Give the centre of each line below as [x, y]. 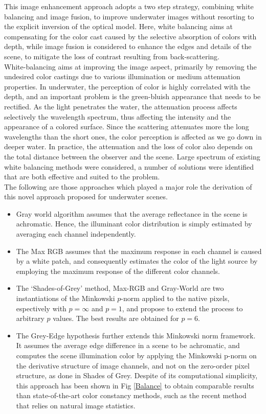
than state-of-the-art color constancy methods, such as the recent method [131, 395]
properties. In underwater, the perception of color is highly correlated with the [127, 86]
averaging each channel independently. [76, 234]
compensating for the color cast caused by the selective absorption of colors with [130, 36]
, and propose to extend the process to [182, 308]
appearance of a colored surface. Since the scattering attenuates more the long [127, 126]
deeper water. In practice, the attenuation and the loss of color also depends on [128, 146]
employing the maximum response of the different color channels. [118, 271]
